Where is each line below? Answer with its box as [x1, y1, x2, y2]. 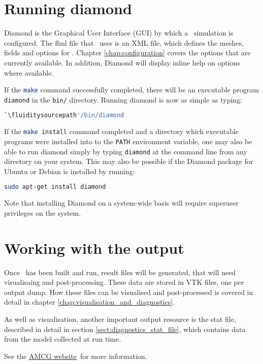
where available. [4, 67, 54, 78]
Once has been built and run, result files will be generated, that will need [4, 267, 236, 277]
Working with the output [4, 237, 184, 258]
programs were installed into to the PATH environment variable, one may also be [4, 136, 252, 146]
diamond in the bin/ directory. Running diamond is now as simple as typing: [4, 94, 243, 105]
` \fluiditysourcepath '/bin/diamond [4, 112, 124, 119]
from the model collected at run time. [4, 334, 121, 344]
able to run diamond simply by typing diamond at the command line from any [4, 146, 247, 156]
